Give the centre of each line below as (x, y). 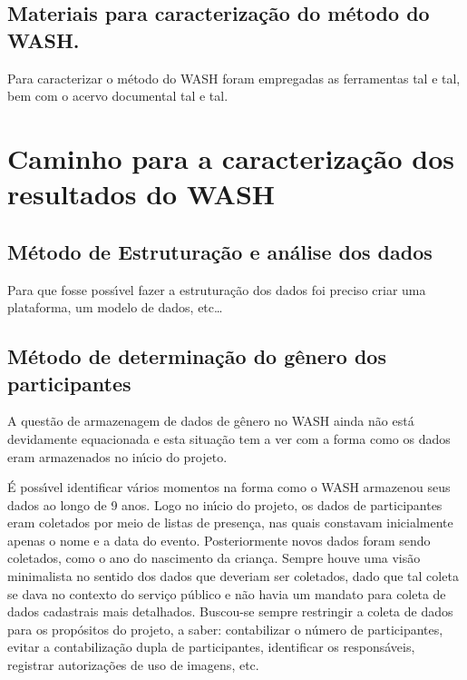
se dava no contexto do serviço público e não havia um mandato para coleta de (227, 593)
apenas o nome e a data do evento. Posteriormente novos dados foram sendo (219, 540)
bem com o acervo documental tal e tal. (118, 96)
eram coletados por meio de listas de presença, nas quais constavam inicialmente (230, 522)
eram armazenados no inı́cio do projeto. (117, 456)
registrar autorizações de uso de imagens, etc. (133, 665)
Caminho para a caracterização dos (231, 158)
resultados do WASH (141, 194)
